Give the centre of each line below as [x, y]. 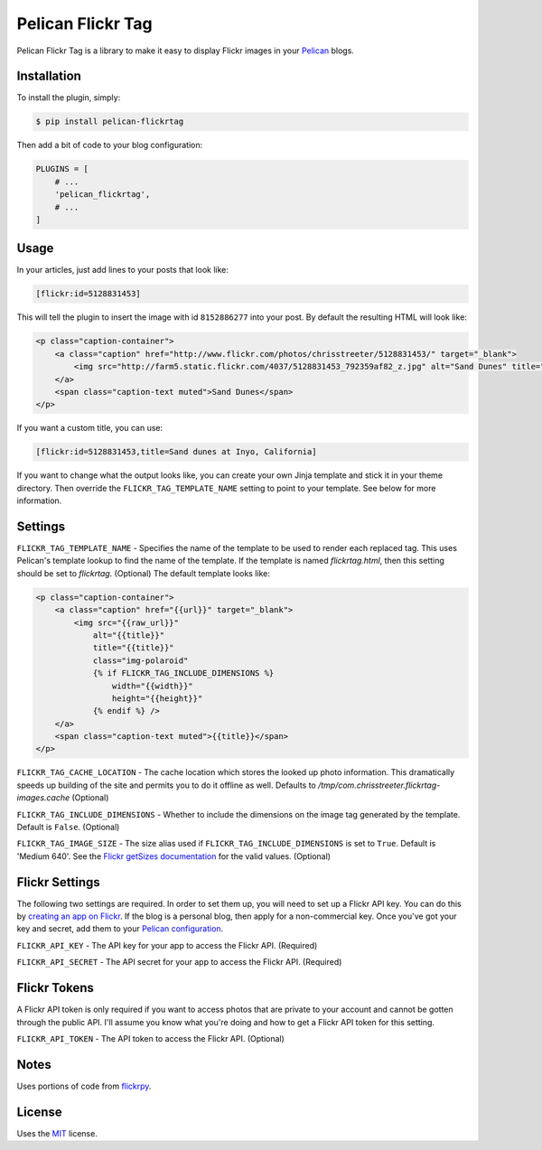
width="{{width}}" [152, 686]
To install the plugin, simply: [69, 98]
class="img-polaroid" [140, 660]
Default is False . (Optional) [68, 827]
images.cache [43, 798]
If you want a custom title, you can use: [90, 428]
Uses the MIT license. [57, 1133]
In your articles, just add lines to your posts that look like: [123, 270]
